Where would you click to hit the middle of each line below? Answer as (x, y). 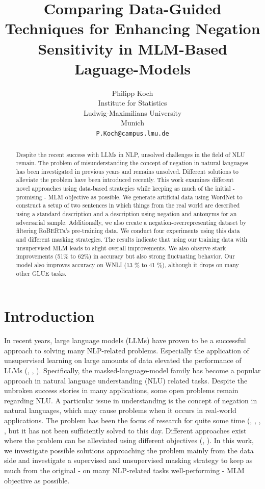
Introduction (49, 316)
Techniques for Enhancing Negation (132, 28)
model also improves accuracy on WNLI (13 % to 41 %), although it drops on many (127, 265)
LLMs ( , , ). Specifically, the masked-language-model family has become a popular (132, 370)
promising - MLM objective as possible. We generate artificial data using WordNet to (129, 197)
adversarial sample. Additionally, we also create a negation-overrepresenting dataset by (131, 222)
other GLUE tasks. (41, 273)
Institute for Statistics (132, 103)
